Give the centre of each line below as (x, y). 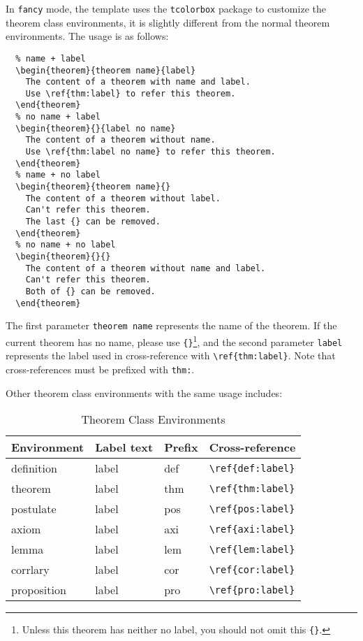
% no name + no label (66, 245)
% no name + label (58, 117)
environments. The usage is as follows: (87, 36)
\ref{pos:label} (252, 509)
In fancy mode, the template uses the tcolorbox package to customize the (166, 8)
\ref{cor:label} (252, 569)
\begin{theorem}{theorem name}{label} (106, 70)
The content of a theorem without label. (123, 198)
